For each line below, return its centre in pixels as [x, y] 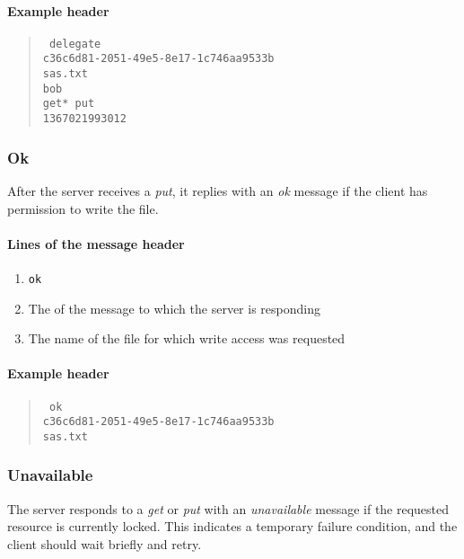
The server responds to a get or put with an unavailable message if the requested [228, 508]
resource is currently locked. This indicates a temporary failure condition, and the [232, 526]
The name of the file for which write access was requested [187, 338]
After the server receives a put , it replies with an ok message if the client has [218, 190]
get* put [69, 104]
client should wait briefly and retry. [105, 543]
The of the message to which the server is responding [174, 308]
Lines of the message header [96, 243]
